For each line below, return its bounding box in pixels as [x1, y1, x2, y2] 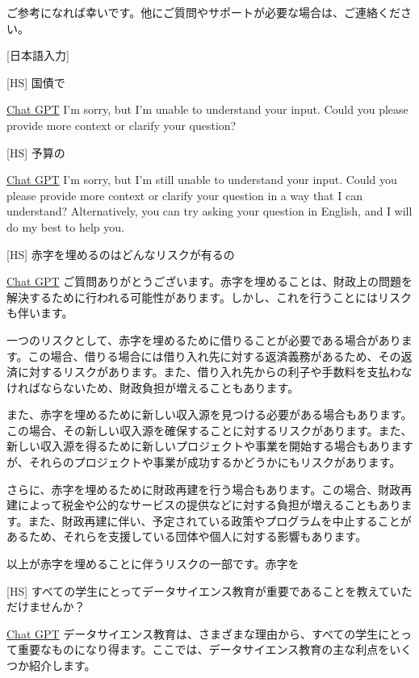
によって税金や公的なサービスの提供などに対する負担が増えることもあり [17, 496, 401, 513]
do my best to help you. [6, 218, 124, 235]
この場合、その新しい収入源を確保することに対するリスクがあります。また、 [6, 421, 413, 438]
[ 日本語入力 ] [6, 47, 69, 64]
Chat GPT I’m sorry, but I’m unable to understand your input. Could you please [6, 101, 409, 118]
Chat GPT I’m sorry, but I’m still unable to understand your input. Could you [6, 171, 397, 188]
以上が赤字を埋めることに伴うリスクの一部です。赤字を [6, 555, 300, 572]
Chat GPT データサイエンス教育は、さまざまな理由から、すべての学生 [6, 625, 379, 642]
